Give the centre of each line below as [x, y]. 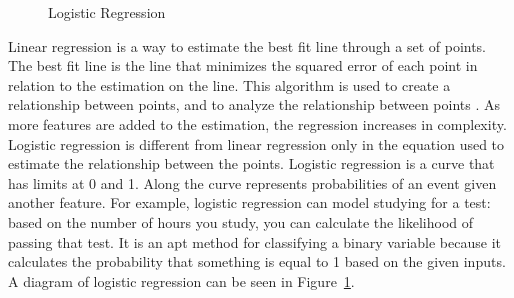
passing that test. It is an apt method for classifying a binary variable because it [254, 241]
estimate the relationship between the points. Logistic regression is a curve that [251, 163]
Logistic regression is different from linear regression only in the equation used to [256, 143]
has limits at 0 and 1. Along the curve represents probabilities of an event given [252, 182]
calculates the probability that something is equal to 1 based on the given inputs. [257, 261]
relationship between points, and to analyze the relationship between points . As [254, 104]
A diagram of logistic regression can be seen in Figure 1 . [181, 280]
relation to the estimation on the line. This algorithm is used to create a [229, 84]
